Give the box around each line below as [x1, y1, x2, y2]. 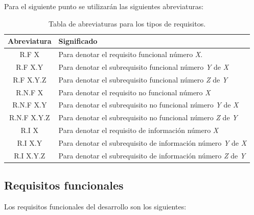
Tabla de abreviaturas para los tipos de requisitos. [49, 18, 206, 29]
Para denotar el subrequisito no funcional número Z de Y [58, 112, 238, 123]
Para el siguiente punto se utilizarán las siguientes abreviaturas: [4, 1, 204, 11]
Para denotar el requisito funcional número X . [58, 49, 203, 60]
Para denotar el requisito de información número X [58, 125, 219, 136]
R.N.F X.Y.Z [9, 112, 50, 123]
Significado [58, 36, 98, 46]
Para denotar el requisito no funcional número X [58, 87, 211, 97]
